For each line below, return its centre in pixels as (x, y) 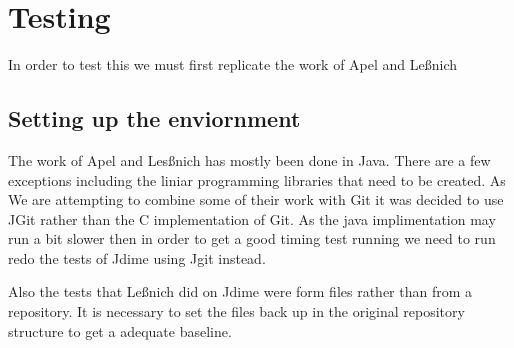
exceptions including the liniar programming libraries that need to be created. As (257, 179)
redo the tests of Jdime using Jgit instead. (137, 257)
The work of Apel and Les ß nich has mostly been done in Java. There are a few (249, 159)
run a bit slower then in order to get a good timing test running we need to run (252, 238)
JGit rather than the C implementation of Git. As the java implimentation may (252, 218)
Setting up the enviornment (154, 118)
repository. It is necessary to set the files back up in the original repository (236, 311)
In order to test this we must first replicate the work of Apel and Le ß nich (233, 64)
